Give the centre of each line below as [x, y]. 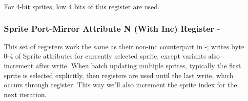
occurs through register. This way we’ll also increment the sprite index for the [121, 85]
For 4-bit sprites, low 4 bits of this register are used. [82, 6]
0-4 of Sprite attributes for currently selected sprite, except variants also [112, 56]
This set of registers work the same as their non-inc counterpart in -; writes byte [124, 46]
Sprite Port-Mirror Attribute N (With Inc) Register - [112, 28]
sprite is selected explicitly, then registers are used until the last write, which [119, 75]
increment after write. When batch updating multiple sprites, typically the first [123, 65]
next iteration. [25, 94]
